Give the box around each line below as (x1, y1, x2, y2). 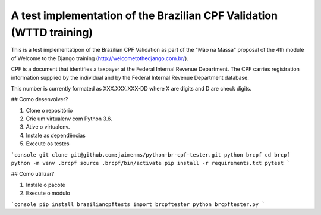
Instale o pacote (26, 181, 65, 188)
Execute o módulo (26, 189, 71, 197)
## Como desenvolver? (11, 96, 68, 103)
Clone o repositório (26, 107, 73, 114)
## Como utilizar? (11, 170, 55, 177)
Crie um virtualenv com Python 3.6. (26, 115, 112, 122)
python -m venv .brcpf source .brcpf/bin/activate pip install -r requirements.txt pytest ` (11, 160, 291, 167)
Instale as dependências (26, 132, 86, 139)
